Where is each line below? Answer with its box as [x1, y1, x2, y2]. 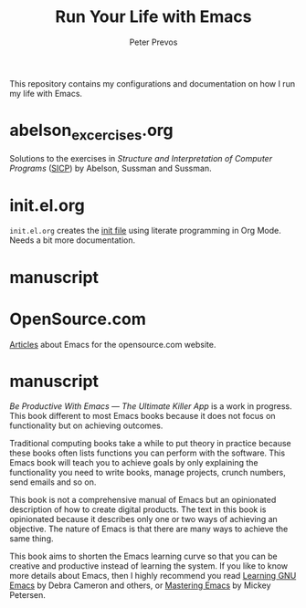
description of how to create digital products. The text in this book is [9, 504, 267, 515]
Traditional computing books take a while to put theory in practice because [9, 438, 291, 449]
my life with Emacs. [9, 88, 83, 99]
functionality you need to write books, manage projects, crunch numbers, [9, 467, 286, 478]
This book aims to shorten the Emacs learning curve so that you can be [9, 550, 278, 562]
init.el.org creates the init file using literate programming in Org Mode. [9, 225, 281, 236]
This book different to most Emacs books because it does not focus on [9, 411, 276, 422]
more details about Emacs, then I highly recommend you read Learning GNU [9, 571, 297, 582]
